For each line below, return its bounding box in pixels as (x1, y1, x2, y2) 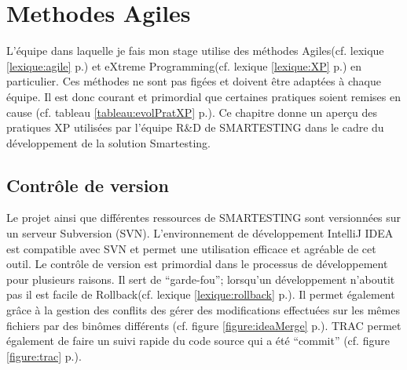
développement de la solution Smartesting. (6, 134, 211, 151)
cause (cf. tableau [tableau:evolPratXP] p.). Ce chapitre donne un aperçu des (6, 103, 378, 120)
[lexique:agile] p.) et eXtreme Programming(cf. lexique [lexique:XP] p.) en (6, 57, 362, 74)
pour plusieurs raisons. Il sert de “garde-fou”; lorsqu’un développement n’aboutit (6, 270, 395, 287)
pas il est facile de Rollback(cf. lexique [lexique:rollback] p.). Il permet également (6, 286, 395, 303)
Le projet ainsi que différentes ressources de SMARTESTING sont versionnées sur (6, 209, 401, 226)
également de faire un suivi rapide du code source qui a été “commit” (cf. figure (6, 332, 390, 349)
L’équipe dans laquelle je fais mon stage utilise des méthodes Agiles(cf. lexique (6, 42, 384, 59)
